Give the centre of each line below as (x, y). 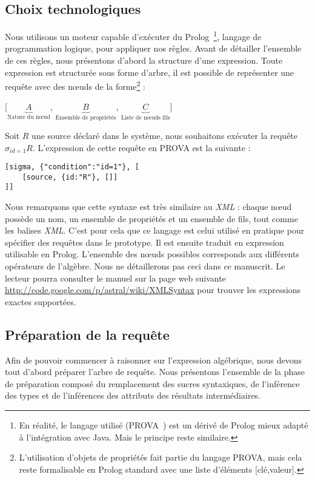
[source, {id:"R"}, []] (70, 177)
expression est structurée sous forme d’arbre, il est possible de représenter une (150, 72)
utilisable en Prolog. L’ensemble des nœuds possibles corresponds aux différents (152, 254)
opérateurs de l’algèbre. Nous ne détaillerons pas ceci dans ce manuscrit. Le (145, 266)
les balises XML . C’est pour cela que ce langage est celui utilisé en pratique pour (155, 230)
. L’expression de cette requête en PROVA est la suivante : (141, 147)
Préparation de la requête (87, 334)
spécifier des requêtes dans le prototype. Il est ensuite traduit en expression (144, 242)
